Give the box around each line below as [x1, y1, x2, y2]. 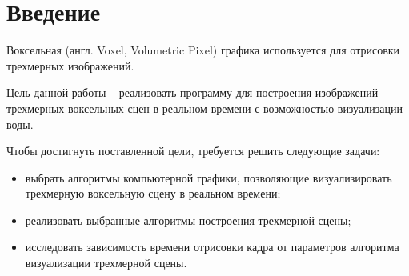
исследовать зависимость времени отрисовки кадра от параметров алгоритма [25, 238, 399, 255]
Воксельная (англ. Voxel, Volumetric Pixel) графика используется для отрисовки [6, 42, 400, 58]
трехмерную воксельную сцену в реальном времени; [25, 185, 281, 202]
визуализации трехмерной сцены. [25, 254, 187, 271]
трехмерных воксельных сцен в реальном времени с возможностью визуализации [6, 99, 403, 116]
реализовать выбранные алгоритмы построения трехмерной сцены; [25, 211, 351, 228]
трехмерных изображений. [6, 57, 134, 74]
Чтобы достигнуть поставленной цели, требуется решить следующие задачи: [6, 142, 380, 159]
